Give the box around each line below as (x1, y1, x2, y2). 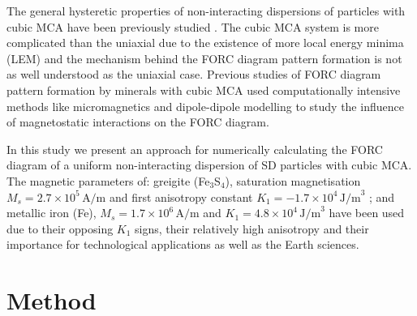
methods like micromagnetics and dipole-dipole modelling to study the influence (6, 97, 404, 114)
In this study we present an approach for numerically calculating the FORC (6, 140, 383, 157)
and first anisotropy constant (109, 188, 253, 205)
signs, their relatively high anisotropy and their (135, 220, 369, 237)
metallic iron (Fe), (6, 204, 97, 221)
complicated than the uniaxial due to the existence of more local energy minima (6, 34, 404, 51)
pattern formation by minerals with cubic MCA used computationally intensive (6, 81, 401, 98)
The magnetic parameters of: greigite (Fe (6, 172, 210, 189)
